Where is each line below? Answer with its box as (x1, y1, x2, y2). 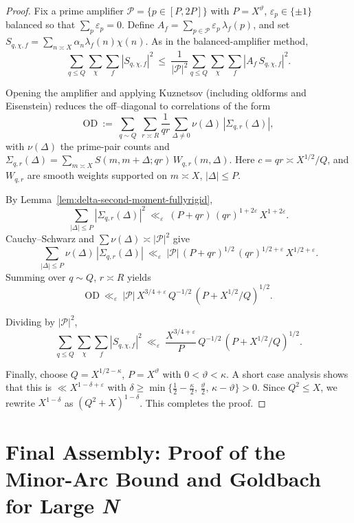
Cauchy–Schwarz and (5, 231, 95, 246)
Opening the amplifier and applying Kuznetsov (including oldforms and (5, 85, 307, 99)
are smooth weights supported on (27, 168, 168, 182)
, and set (253, 17, 290, 32)
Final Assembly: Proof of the (5, 437, 286, 465)
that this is (5, 380, 52, 394)
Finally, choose (5, 366, 68, 381)
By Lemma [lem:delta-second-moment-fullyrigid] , (5, 191, 213, 206)
